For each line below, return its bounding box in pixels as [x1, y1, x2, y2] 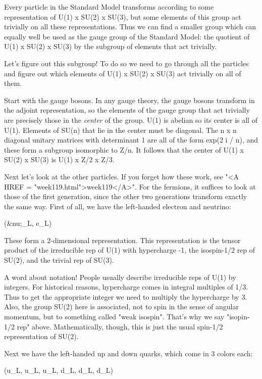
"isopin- [226, 311, 250, 322]
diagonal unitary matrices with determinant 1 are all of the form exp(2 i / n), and [4, 134, 258, 145]
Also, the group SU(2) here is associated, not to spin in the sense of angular [4, 301, 239, 312]
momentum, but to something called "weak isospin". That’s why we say [4, 311, 225, 322]
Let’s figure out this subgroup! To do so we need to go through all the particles [4, 58, 249, 68]
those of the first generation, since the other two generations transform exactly [4, 191, 247, 202]
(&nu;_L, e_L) [4, 218, 52, 228]
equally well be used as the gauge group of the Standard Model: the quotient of [4, 31, 250, 41]
